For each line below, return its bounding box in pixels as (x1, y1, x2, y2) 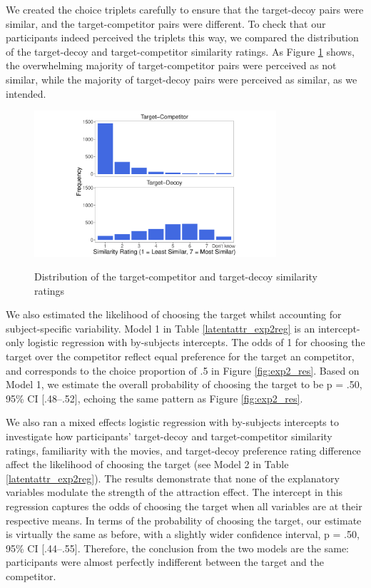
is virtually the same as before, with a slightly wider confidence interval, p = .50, (6, 527, 360, 542)
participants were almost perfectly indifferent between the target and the (6, 554, 324, 569)
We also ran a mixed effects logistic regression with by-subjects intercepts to (6, 415, 339, 430)
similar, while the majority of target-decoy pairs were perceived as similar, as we (6, 71, 357, 86)
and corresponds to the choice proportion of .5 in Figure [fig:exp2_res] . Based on (6, 363, 360, 377)
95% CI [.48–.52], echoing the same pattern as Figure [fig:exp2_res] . (6, 390, 303, 405)
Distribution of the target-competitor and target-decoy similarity (34, 269, 317, 284)
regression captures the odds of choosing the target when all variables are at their (6, 499, 362, 514)
